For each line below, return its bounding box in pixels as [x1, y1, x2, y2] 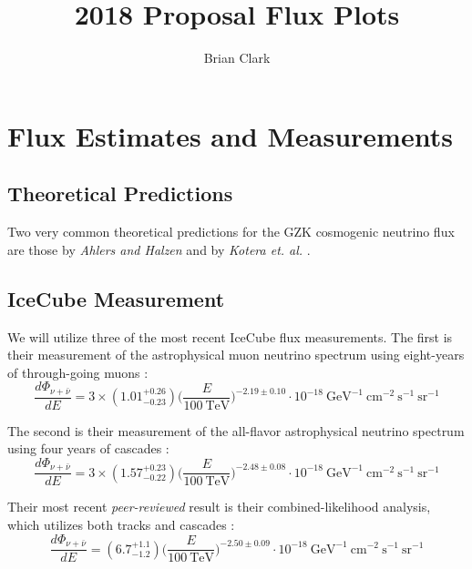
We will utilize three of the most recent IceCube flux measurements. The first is [7, 327, 453, 346]
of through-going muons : [7, 362, 149, 381]
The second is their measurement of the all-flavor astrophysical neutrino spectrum [7, 421, 465, 440]
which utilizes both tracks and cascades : [7, 515, 235, 534]
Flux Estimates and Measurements [7, 117, 453, 154]
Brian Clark [203, 48, 271, 67]
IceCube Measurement [7, 284, 225, 312]
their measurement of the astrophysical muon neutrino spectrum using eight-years [7, 345, 465, 364]
